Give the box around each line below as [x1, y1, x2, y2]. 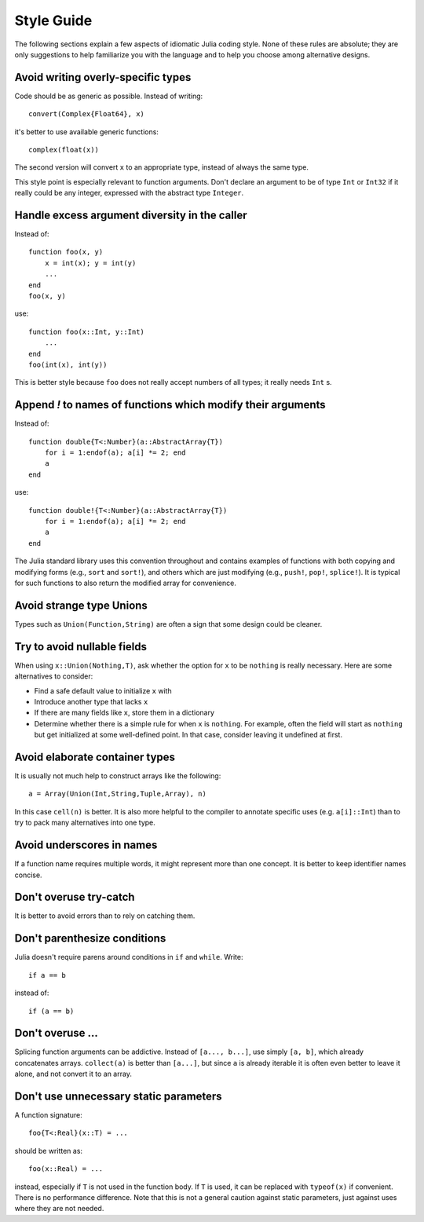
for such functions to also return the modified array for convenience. [14, 578, 237, 587]
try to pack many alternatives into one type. [14, 818, 156, 828]
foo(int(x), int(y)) [28, 360, 108, 369]
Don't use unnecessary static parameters [14, 1090, 223, 1103]
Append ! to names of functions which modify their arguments [14, 398, 326, 412]
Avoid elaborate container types [14, 750, 176, 763]
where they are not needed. [14, 1204, 104, 1213]
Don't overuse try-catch [14, 891, 135, 904]
